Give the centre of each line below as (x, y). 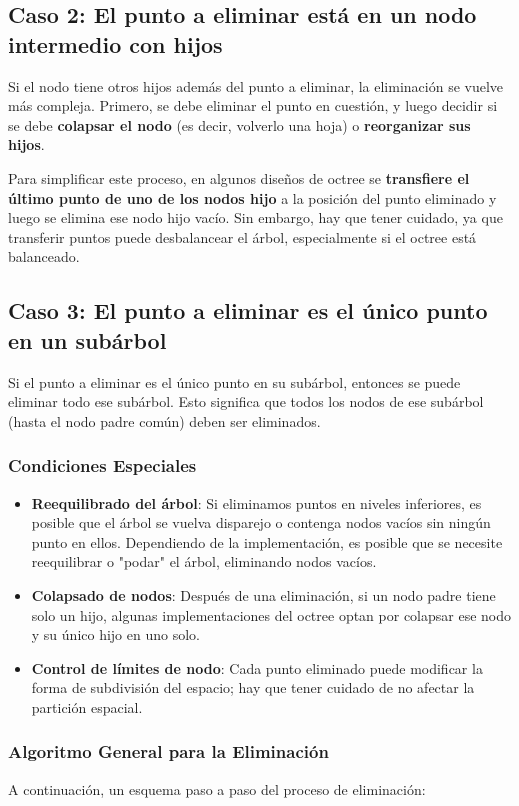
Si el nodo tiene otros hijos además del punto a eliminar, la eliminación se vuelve (256, 85)
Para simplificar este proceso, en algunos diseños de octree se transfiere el (239, 177)
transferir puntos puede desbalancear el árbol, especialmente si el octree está (242, 236)
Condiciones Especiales (102, 465)
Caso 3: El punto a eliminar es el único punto (248, 310)
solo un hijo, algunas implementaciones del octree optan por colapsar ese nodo (271, 614)
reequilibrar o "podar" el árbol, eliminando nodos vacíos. (204, 561)
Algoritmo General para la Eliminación (168, 751)
